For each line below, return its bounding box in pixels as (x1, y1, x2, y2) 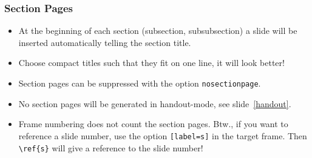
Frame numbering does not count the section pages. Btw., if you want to (18, 117, 288, 130)
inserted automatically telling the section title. (18, 36, 191, 48)
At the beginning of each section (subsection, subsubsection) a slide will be (18, 24, 297, 37)
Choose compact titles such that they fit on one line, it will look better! (18, 56, 285, 69)
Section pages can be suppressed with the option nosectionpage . (18, 77, 261, 89)
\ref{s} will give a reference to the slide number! (18, 141, 203, 154)
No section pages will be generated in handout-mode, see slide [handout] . (18, 97, 291, 110)
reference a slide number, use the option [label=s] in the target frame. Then (18, 129, 307, 142)
